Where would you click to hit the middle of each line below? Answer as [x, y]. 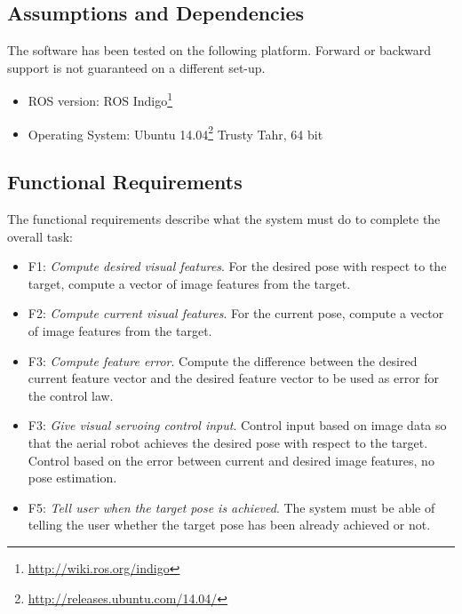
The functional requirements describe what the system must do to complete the [224, 219]
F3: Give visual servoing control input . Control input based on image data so [237, 425]
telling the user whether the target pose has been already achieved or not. [229, 525]
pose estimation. [72, 478]
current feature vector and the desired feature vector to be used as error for [234, 378]
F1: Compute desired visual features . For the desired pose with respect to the [237, 266]
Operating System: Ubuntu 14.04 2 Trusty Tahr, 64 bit [175, 132]
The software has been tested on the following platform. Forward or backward [219, 50]
